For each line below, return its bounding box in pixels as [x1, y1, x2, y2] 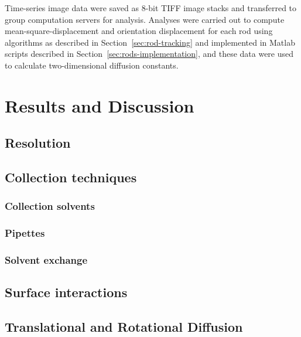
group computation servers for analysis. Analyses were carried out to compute [5, 13, 285, 25]
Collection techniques [5, 168, 137, 186]
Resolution [5, 134, 71, 152]
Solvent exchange [5, 253, 88, 267]
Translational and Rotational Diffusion [5, 318, 243, 336]
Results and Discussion [5, 93, 194, 117]
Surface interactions [5, 283, 128, 301]
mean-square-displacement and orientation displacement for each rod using [5, 25, 273, 37]
